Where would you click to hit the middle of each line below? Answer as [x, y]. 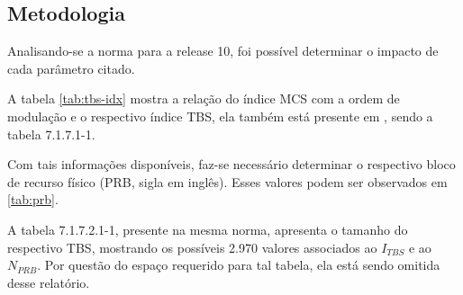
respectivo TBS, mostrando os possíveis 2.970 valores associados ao [192, 247]
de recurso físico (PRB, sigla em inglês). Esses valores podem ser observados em [227, 181]
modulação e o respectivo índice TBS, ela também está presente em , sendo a [220, 116]
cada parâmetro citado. [71, 68]
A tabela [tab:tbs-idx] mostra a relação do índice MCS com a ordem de [204, 98]
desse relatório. [49, 282]
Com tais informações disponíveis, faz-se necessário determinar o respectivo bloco [231, 164]
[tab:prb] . [33, 199]
